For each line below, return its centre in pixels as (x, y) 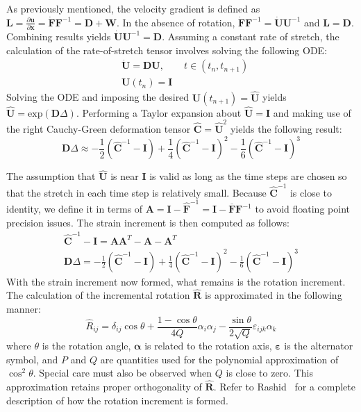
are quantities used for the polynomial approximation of (219, 359)
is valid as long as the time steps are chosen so (248, 176)
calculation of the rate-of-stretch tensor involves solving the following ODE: (167, 50)
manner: (24, 308)
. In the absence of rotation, (176, 22)
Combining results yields (59, 36)
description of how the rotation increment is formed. (117, 400)
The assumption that (51, 176)
